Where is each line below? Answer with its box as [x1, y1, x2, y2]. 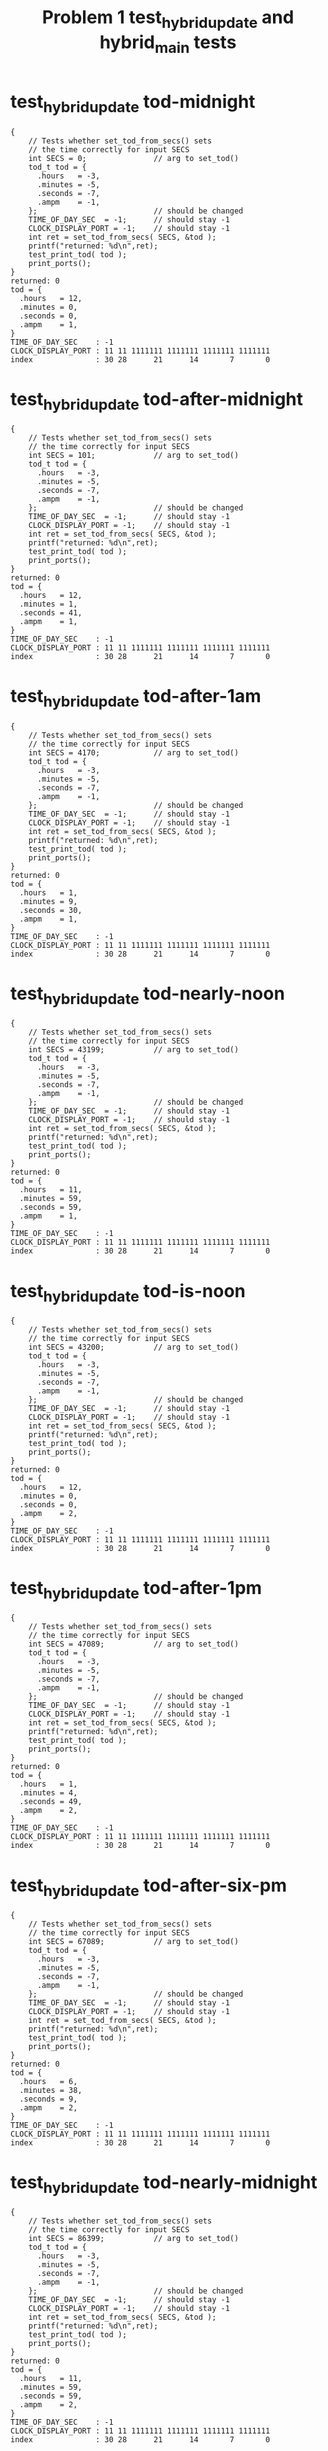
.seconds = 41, [19, 608, 83, 618]
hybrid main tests [99, 31, 237, 57]
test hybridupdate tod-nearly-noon [10, 982, 285, 1008]
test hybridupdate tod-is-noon [10, 1279, 246, 1306]
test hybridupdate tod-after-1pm [10, 1577, 263, 1603]
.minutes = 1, [19, 599, 78, 610]
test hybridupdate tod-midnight [10, 91, 256, 116]
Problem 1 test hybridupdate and [41, 6, 295, 32]
